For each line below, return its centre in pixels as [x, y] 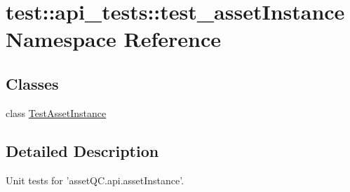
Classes [32, 83]
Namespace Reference [113, 39]
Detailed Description [82, 150]
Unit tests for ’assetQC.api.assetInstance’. [95, 180]
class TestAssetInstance [56, 112]
